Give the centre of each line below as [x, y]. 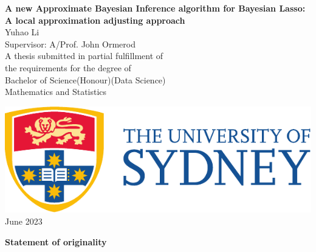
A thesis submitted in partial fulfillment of [84, 56]
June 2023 [24, 221]
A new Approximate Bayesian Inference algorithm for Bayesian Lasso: [155, 8]
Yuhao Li [22, 32]
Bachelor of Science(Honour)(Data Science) [85, 79]
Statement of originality [56, 241]
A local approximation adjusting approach [95, 20]
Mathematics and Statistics [56, 92]
